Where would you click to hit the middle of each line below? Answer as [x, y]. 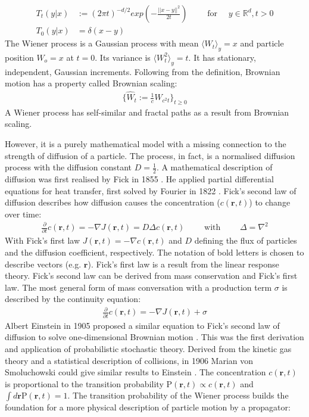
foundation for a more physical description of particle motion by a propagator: [148, 407]
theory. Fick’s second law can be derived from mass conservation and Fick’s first [151, 276]
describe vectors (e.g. [43, 264]
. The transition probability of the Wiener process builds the [178, 395]
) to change [270, 202]
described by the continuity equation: [73, 299]
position [19, 57]
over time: [23, 214]
